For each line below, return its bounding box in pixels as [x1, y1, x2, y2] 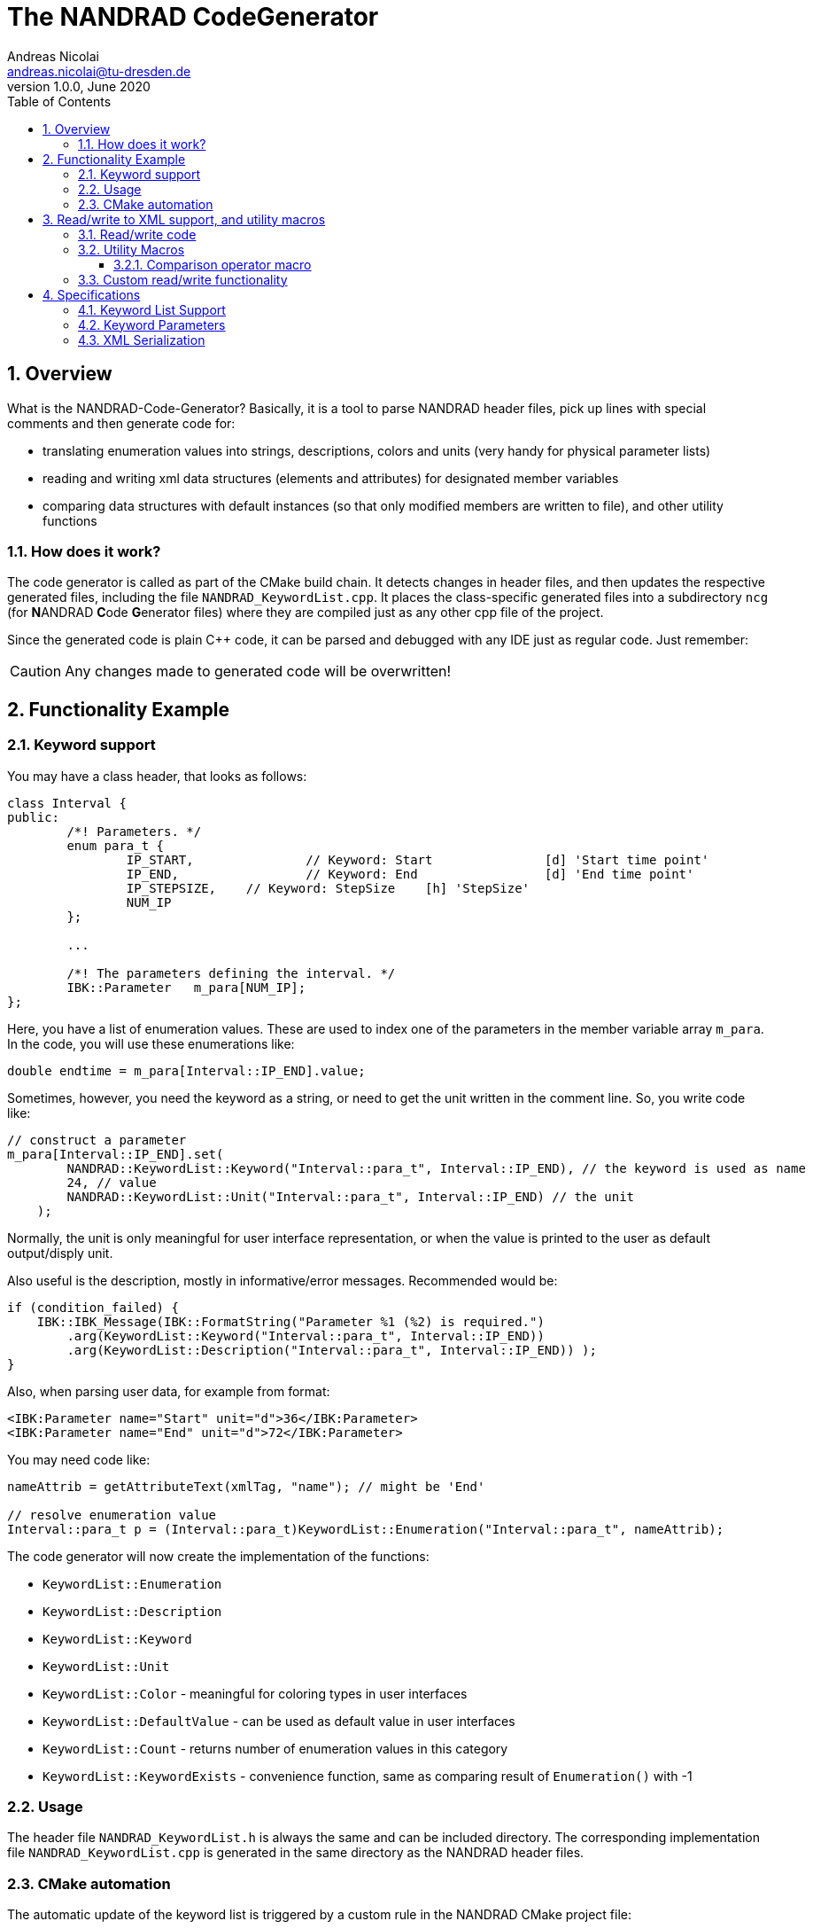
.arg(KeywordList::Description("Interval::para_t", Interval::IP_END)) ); [66, 1342, 597, 1357]
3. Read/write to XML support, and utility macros [43, 211, 326, 227]
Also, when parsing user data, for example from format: [7, 1383, 330, 1399]
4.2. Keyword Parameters [78, 316, 226, 332]
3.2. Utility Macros [78, 241, 185, 257]
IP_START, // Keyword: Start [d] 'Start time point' [126, 852, 709, 867]
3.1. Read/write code [78, 226, 197, 242]
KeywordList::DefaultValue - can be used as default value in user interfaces [43, 1713, 515, 1729]
